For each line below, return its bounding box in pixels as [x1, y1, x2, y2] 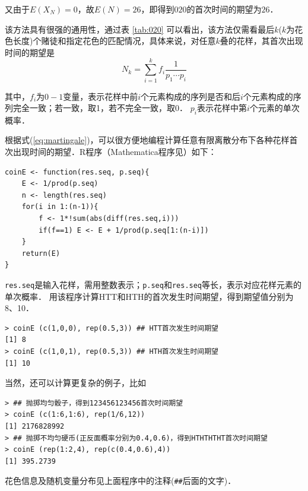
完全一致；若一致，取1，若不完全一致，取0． [12, 102, 188, 114]
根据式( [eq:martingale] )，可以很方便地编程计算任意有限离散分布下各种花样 [5, 134, 290, 146]
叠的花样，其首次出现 [220, 34, 303, 47]
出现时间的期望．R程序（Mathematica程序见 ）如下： [12, 145, 217, 158]
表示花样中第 [196, 102, 247, 114]
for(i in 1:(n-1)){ [21, 202, 99, 211]
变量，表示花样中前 [63, 90, 138, 102]
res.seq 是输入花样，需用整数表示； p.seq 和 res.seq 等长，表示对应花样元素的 [5, 278, 302, 291]
